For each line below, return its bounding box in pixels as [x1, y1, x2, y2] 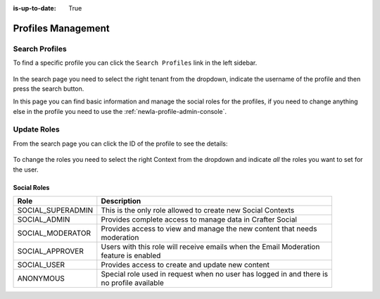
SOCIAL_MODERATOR [17, 229, 91, 238]
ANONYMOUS [17, 274, 65, 284]
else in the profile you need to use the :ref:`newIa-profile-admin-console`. [13, 107, 227, 115]
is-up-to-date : [13, 4, 56, 12]
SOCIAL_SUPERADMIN [17, 205, 94, 215]
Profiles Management [13, 22, 110, 34]
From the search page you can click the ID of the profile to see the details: [13, 139, 228, 148]
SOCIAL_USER [17, 260, 65, 270]
